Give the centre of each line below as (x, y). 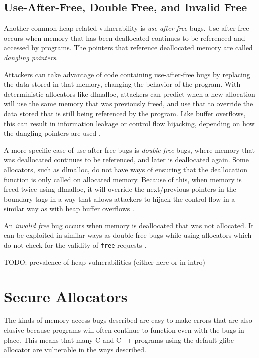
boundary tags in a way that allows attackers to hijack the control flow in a (120, 199)
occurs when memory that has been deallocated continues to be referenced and (125, 38)
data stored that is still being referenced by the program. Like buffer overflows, (125, 113)
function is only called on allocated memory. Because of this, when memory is (123, 179)
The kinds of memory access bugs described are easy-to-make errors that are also (128, 320)
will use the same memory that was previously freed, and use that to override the (129, 104)
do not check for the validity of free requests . (75, 245)
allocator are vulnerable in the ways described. (75, 350)
